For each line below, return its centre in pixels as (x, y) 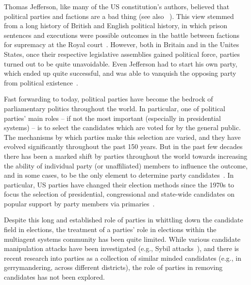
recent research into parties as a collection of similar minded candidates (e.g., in (123, 258)
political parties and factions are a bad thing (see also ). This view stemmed (119, 16)
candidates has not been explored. (54, 277)
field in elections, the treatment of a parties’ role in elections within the (110, 229)
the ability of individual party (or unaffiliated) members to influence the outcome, (126, 165)
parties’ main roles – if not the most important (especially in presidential (112, 118)
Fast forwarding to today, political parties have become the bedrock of (109, 99)
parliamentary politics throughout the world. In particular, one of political (115, 108)
